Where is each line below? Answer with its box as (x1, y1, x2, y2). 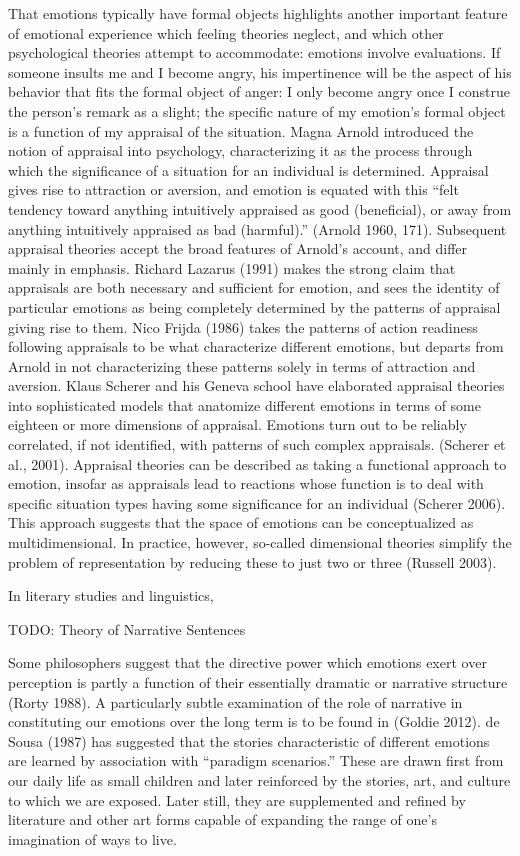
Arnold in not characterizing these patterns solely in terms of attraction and (8, 355, 476, 376)
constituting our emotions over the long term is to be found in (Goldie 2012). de (8, 711, 500, 732)
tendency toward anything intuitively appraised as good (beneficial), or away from (8, 198, 512, 219)
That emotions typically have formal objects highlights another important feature (8, 3, 508, 23)
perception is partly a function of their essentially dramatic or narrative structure (8, 672, 508, 692)
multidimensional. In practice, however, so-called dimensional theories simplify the (8, 532, 512, 553)
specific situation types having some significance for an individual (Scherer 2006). (8, 492, 506, 513)
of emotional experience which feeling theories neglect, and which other (8, 22, 444, 43)
